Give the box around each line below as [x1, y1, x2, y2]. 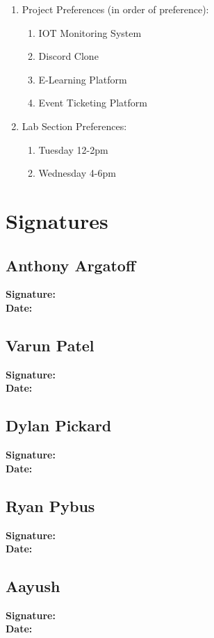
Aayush [6, 575, 60, 597]
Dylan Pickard [6, 415, 112, 436]
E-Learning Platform [38, 72, 127, 86]
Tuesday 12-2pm [38, 142, 108, 157]
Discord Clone [38, 49, 99, 63]
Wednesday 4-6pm [38, 166, 116, 180]
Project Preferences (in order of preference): [22, 2, 209, 16]
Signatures [6, 206, 108, 234]
